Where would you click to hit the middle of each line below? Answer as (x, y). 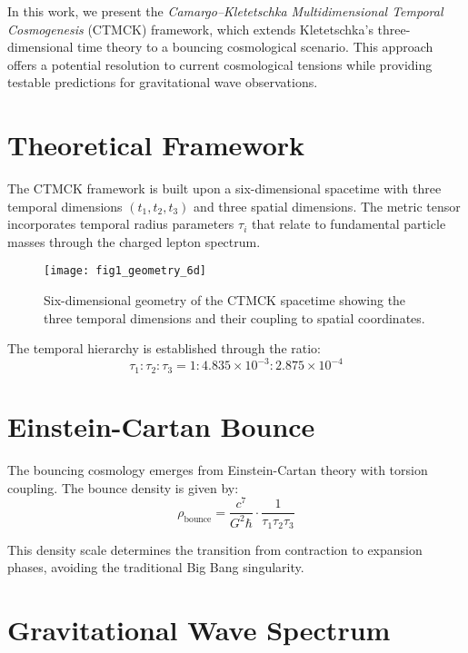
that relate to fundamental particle (349, 224)
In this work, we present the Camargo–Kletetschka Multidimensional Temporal (225, 11)
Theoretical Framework (156, 145)
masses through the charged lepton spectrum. (134, 241)
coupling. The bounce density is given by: (123, 487)
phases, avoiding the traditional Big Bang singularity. (156, 567)
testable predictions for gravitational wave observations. (163, 82)
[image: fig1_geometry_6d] (125, 271)
